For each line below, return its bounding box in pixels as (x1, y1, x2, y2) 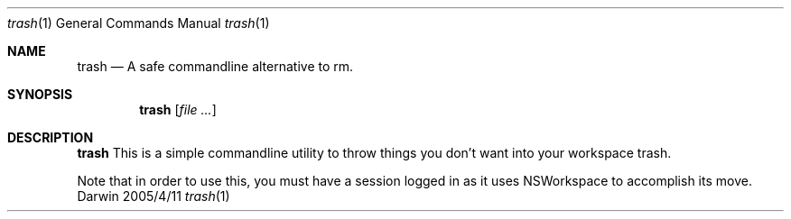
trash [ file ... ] (139, 102, 217, 117)
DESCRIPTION (7, 130, 94, 145)
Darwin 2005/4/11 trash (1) (77, 188, 230, 204)
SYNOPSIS (7, 87, 73, 102)
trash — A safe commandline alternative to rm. (77, 59, 354, 74)
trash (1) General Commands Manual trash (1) (7, 15, 270, 31)
